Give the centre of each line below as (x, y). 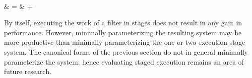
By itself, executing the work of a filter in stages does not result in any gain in (123, 23)
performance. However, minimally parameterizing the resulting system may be (123, 32)
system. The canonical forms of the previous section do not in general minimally (126, 51)
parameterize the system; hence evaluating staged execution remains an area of (124, 61)
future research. (28, 71)
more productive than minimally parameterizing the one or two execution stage (125, 42)
